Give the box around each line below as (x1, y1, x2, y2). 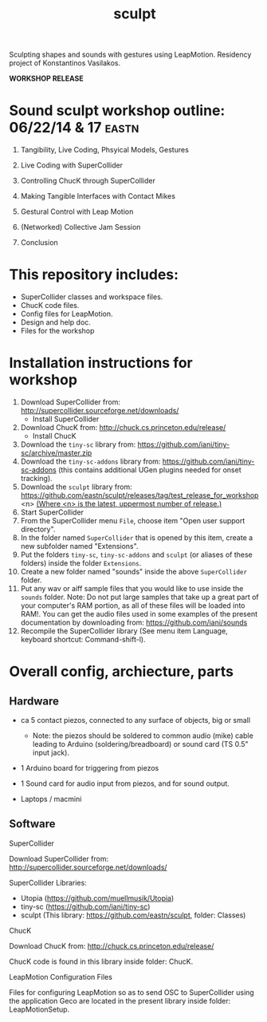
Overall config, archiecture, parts (9, 663, 234, 681)
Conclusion (20, 238, 58, 247)
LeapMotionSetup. (9, 1004, 70, 1014)
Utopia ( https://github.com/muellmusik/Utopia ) (20, 893, 175, 902)
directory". (20, 524, 56, 534)
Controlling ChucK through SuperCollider (20, 176, 156, 186)
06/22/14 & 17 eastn (9, 119, 139, 136)
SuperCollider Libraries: (9, 878, 87, 887)
